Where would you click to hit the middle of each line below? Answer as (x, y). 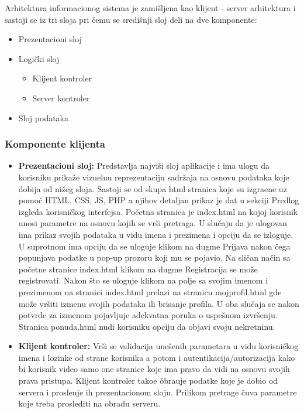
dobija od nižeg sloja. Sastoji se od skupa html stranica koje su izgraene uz (153, 188)
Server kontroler (61, 98)
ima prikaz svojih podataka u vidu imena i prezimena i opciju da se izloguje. (156, 234)
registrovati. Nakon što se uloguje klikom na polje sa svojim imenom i (143, 280)
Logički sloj (39, 58)
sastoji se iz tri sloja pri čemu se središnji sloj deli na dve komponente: (131, 19)
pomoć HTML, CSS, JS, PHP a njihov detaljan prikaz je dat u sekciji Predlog (159, 200)
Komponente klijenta (55, 144)
